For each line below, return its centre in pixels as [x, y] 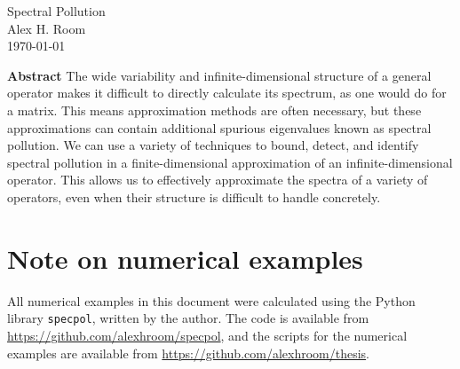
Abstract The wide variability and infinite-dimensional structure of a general [219, 75]
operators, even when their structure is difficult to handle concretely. [194, 196]
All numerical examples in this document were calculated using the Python [211, 300]
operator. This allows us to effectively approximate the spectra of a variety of [218, 180]
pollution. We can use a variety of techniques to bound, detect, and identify [213, 145]
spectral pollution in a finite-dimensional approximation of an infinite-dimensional [230, 162]
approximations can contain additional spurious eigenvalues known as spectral [219, 127]
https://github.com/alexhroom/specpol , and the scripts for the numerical [207, 335]
